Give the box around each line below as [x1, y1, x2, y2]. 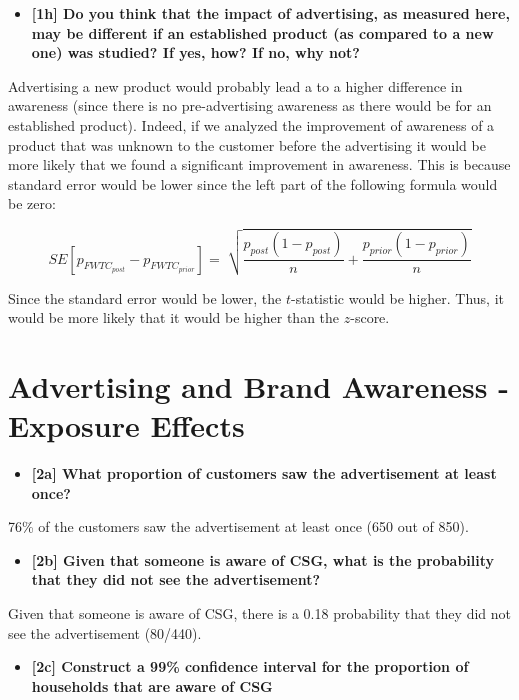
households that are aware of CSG [31, 675, 273, 696]
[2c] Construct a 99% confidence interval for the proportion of [31, 656, 469, 677]
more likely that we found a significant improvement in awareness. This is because [8, 154, 511, 175]
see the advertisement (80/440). [8, 622, 202, 643]
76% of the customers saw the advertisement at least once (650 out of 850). [8, 516, 469, 537]
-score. [350, 307, 390, 328]
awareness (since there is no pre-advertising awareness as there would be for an [8, 95, 492, 116]
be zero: [8, 193, 56, 214]
